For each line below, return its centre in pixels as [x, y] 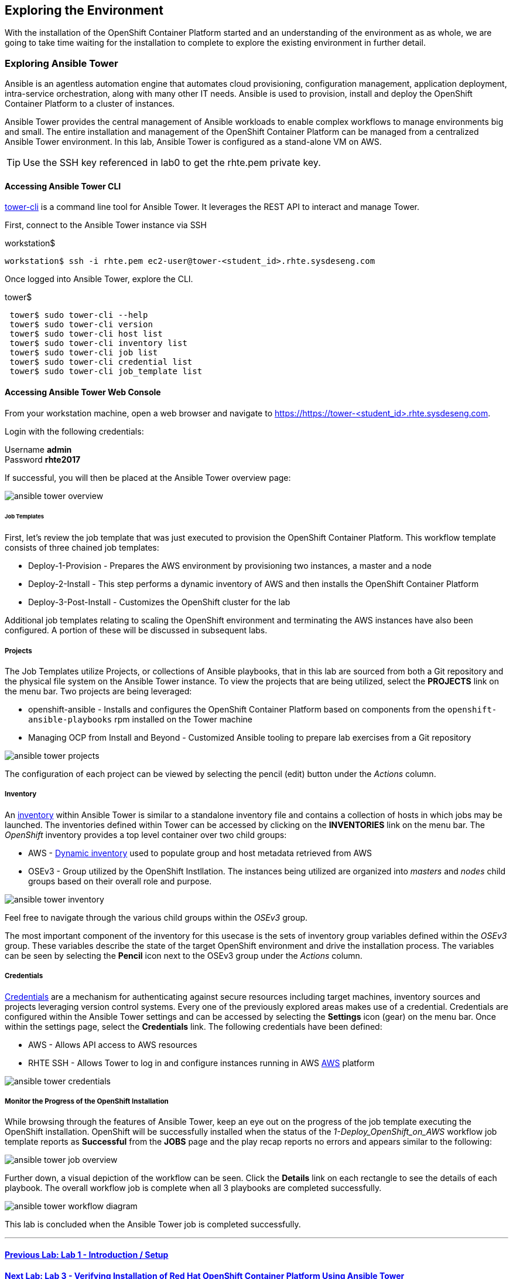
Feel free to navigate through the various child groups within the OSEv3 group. [156, 917]
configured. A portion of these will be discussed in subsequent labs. [136, 630]
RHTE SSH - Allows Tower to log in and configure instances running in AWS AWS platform [201, 1063]
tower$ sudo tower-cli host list [86, 334]
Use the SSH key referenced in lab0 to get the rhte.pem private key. [172, 163]
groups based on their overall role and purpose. [120, 881]
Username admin [38, 449]
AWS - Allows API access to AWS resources [113, 1044]
